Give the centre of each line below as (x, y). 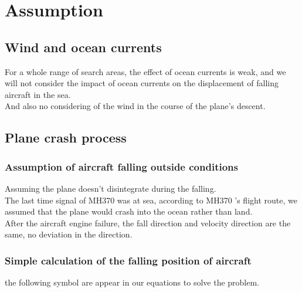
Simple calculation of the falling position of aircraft (128, 260)
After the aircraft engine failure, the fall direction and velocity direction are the (148, 223)
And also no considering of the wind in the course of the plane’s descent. (135, 106)
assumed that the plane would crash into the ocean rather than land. (129, 211)
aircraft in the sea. (38, 94)
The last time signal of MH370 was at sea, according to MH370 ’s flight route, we (151, 200)
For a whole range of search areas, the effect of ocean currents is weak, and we (145, 71)
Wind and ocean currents (83, 47)
